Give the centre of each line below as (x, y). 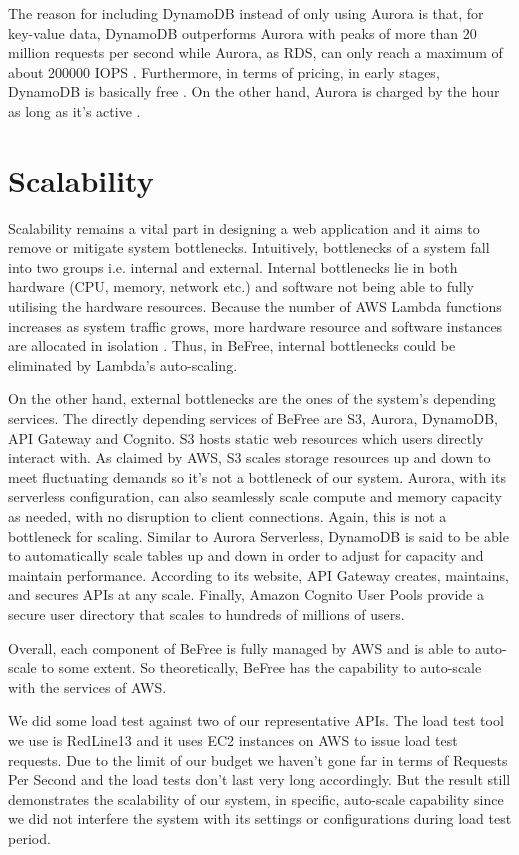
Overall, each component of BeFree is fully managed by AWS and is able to (239, 647)
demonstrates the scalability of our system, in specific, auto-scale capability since (256, 798)
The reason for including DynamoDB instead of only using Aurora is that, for (246, 13)
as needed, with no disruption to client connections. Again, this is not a (227, 516)
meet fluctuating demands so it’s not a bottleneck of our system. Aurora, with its (257, 476)
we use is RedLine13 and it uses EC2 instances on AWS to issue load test (233, 739)
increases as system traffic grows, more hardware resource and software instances (255, 325)
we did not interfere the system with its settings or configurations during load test (260, 818)
